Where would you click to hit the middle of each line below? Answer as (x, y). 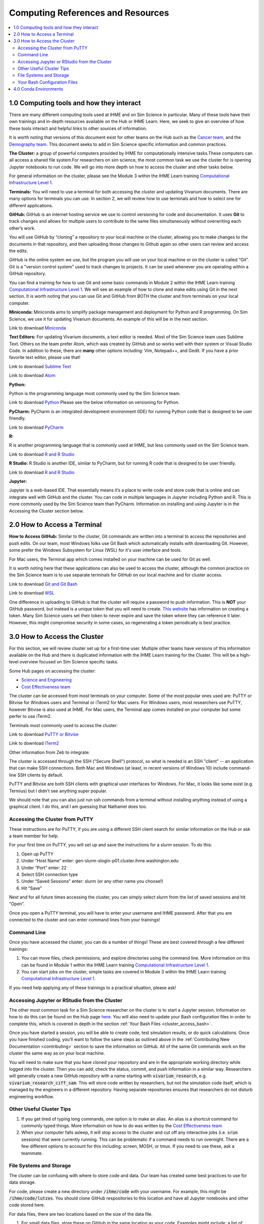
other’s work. (22, 228)
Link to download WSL (32, 593)
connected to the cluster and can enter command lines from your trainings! (85, 920)
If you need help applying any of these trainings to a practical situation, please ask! (93, 988)
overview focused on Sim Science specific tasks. (69, 662)
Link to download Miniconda (37, 328)
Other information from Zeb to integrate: (49, 752)
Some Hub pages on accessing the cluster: (53, 671)
